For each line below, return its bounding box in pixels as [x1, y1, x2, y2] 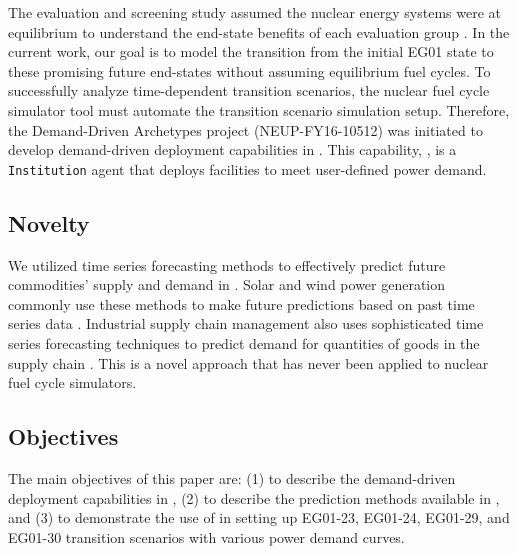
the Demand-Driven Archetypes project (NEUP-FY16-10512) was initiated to [8, 119, 483, 140]
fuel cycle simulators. [8, 372, 137, 393]
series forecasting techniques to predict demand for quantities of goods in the [8, 332, 480, 353]
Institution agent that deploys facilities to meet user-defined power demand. [8, 158, 487, 179]
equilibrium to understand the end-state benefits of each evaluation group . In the [8, 21, 510, 42]
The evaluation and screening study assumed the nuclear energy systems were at [8, 2, 501, 22]
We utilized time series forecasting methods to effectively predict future [8, 254, 446, 275]
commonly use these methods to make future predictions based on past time [8, 293, 475, 314]
